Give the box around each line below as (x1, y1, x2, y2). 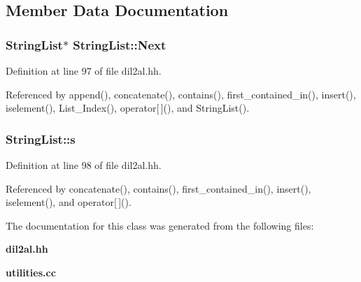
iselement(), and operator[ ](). (6, 195, 132, 209)
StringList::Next (73, 36, 167, 53)
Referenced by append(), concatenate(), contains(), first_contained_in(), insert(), (6, 87, 356, 101)
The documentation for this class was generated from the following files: (6, 218, 314, 232)
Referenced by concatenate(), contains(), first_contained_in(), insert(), (6, 181, 311, 195)
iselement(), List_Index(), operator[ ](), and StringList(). (6, 101, 250, 115)
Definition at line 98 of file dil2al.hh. (6, 158, 162, 172)
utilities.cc (6, 265, 56, 279)
